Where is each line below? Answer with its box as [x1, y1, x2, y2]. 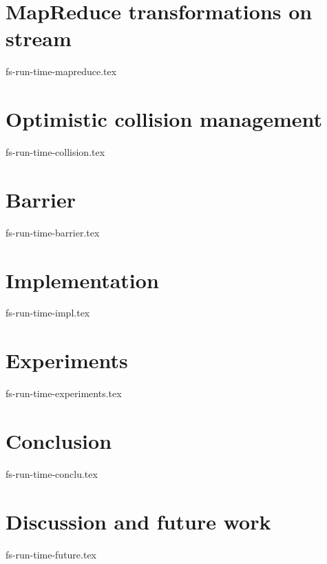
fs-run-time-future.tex [6, 547, 97, 561]
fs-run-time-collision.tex [6, 145, 105, 159]
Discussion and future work [6, 507, 271, 535]
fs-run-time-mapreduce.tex [6, 64, 117, 79]
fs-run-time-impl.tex [6, 305, 90, 320]
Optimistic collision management [6, 105, 323, 133]
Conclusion [6, 426, 112, 454]
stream [6, 24, 72, 52]
